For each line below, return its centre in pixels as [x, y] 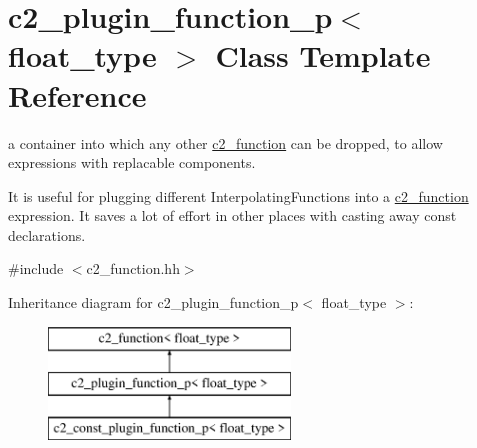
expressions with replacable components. [132, 162]
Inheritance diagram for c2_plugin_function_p [153, 302]
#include [36, 268]
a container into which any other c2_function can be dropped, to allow [225, 142]
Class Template [323, 55]
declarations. [47, 234]
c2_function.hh [133, 268]
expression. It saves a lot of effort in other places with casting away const [232, 215]
